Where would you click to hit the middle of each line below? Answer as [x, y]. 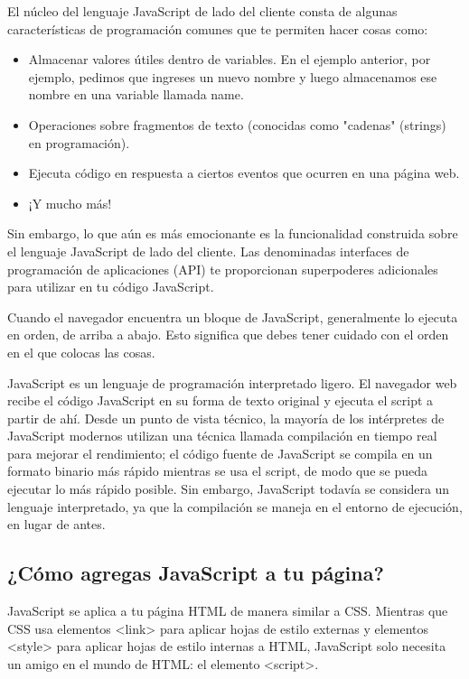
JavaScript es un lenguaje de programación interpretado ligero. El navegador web [232, 382]
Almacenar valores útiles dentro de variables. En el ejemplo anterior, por [230, 59]
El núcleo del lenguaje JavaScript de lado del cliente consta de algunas [202, 11]
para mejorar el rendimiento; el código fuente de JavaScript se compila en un [220, 453]
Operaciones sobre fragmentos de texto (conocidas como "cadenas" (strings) [237, 124]
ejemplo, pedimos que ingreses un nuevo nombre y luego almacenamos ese [233, 76]
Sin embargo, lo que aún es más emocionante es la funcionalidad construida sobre [233, 233]
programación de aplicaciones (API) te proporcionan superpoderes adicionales [223, 269]
